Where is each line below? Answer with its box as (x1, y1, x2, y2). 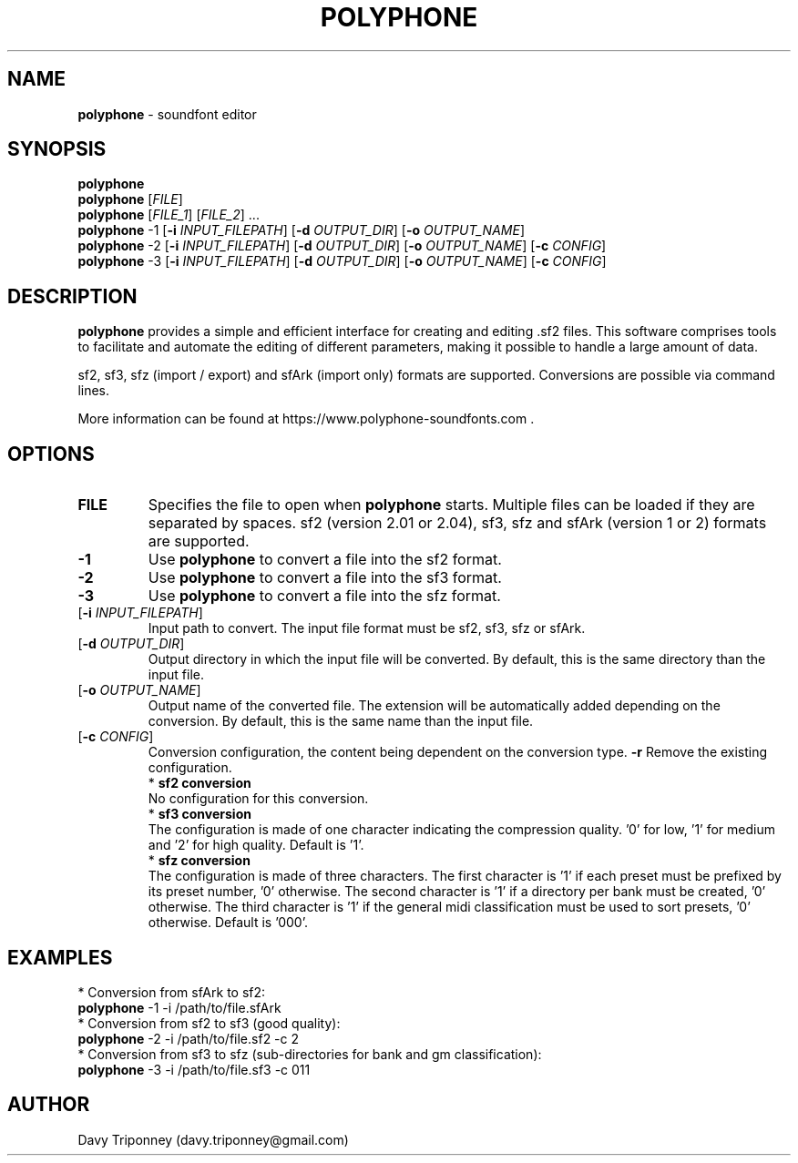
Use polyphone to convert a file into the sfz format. (148, 587, 501, 606)
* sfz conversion (148, 852, 251, 869)
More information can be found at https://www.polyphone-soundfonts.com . (77, 411, 535, 427)
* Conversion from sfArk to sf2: (77, 984, 266, 1000)
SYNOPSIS (7, 138, 107, 161)
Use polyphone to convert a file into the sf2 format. (148, 550, 502, 569)
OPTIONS (7, 442, 95, 465)
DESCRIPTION (7, 284, 138, 308)
